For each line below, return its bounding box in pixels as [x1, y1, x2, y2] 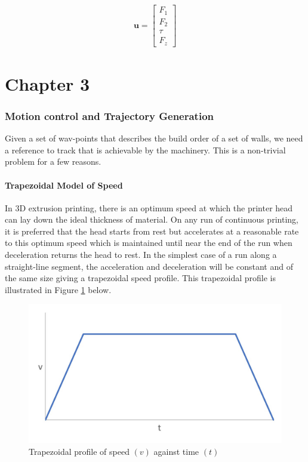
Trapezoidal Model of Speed [5, 178, 123, 191]
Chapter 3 [5, 71, 90, 96]
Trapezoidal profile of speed [29, 445, 130, 457]
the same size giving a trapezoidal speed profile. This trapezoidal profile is [5, 272, 276, 284]
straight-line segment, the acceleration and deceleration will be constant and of [5, 260, 293, 272]
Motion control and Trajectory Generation [5, 108, 214, 123]
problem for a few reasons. [5, 155, 101, 168]
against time [153, 445, 199, 457]
